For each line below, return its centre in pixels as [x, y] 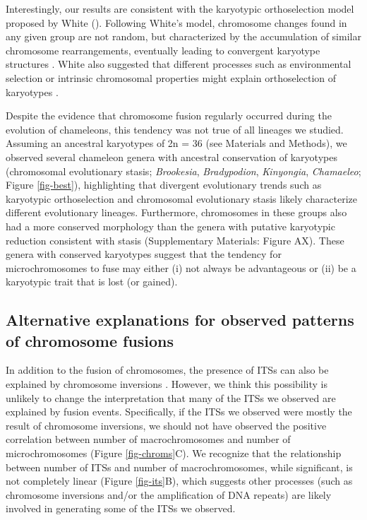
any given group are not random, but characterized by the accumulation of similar [183, 36]
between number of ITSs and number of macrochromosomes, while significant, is [179, 467]
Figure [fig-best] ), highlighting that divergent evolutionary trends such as [164, 185]
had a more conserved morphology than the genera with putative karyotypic [170, 226]
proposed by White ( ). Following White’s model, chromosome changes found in [176, 22]
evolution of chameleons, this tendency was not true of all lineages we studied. [175, 129]
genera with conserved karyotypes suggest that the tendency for [144, 254]
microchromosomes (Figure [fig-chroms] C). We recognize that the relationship [174, 453]
